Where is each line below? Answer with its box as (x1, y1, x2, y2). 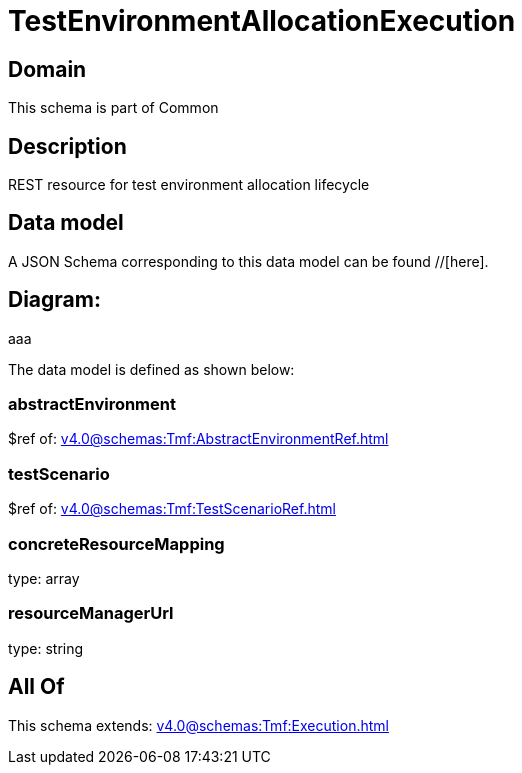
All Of (8, 674, 65, 700)
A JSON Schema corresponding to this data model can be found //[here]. (8, 252, 489, 270)
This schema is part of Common (8, 99, 219, 117)
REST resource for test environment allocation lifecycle (8, 176, 370, 194)
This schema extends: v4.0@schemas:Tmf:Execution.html (8, 716, 389, 734)
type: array (8, 569, 80, 587)
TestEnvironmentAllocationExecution (8, 4, 516, 38)
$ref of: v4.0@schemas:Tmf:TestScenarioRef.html (8, 500, 336, 518)
